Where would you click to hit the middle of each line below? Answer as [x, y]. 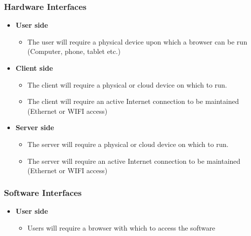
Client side [34, 68]
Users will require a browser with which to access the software [121, 227]
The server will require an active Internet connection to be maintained [134, 161]
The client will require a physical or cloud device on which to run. [127, 84]
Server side [35, 127]
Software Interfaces [43, 192]
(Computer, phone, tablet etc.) [74, 51]
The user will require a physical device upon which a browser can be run [137, 41]
